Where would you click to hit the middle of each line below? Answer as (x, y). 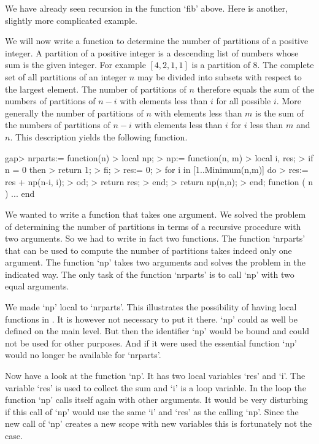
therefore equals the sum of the (256, 89)
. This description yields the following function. (99, 136)
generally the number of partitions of (74, 113)
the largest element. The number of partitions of (96, 89)
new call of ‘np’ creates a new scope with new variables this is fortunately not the (159, 423)
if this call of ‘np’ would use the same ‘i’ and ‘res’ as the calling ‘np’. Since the (152, 411)
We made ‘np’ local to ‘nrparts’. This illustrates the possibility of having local (151, 307)
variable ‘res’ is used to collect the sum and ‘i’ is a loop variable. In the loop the (156, 387)
